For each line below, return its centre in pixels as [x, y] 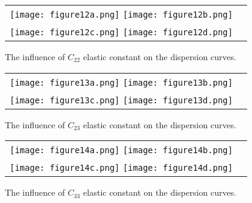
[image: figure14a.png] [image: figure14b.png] [121, 150]
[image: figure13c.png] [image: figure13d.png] [121, 100]
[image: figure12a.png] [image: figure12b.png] [121, 15]
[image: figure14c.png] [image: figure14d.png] [121, 168]
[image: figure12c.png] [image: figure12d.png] [121, 32]
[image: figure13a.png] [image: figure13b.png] [121, 82]
